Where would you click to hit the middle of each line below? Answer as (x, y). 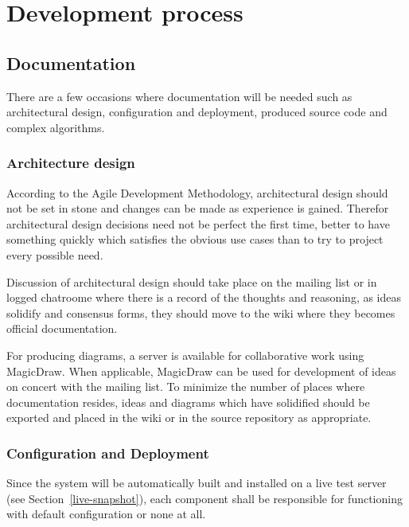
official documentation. (62, 328)
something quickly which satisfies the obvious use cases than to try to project (195, 239)
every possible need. (55, 254)
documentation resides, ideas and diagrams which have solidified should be (188, 402)
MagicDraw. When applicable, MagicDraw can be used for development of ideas (201, 371)
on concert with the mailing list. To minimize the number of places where (186, 386)
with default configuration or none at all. (106, 514)
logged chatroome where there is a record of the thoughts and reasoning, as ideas (204, 297)
